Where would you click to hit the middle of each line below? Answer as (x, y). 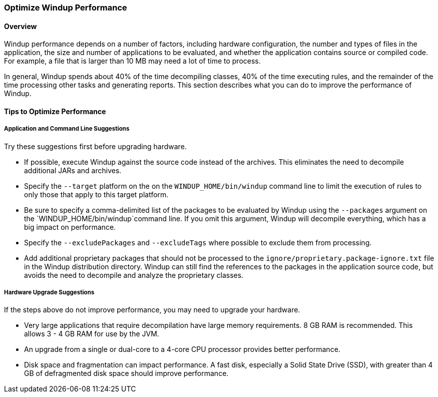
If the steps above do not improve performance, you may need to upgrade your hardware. (152, 310)
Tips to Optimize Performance (55, 111)
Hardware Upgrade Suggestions (49, 292)
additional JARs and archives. (73, 170)
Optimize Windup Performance (66, 8)
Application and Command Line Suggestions (67, 129)
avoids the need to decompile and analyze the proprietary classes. (134, 275)
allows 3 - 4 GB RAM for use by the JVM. (92, 334)
